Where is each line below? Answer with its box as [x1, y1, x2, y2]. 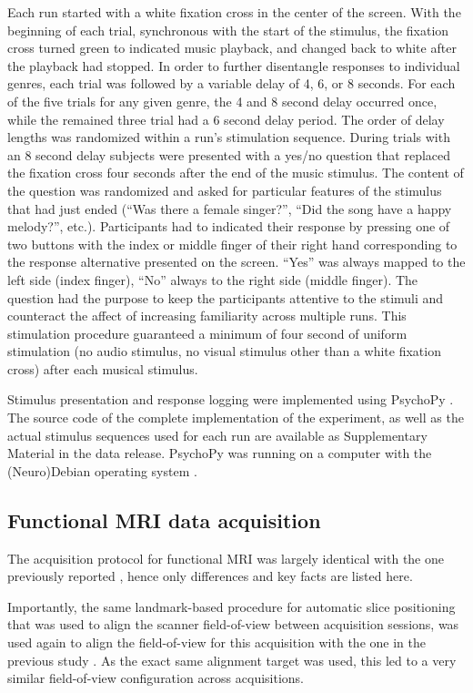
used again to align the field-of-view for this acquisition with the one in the [7, 633, 426, 652]
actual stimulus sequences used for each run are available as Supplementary [7, 425, 428, 444]
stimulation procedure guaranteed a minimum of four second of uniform [7, 323, 408, 342]
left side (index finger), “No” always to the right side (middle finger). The [7, 270, 418, 289]
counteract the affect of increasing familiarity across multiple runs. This [7, 306, 407, 325]
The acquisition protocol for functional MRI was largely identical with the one [7, 548, 444, 567]
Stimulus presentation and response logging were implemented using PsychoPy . [7, 390, 454, 409]
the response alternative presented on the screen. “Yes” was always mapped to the [7, 252, 466, 271]
